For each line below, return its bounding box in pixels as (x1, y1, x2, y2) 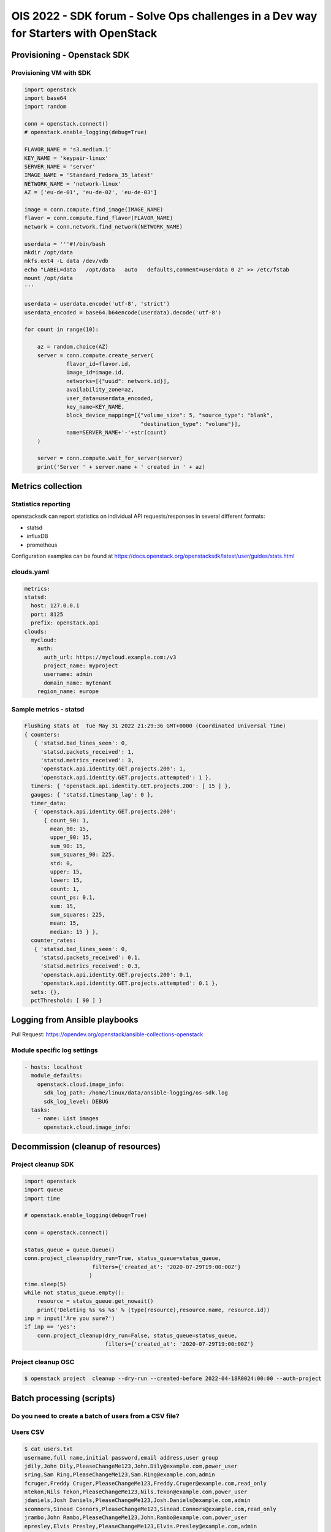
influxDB (26, 533, 48, 540)
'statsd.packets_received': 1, (40, 748, 135, 755)
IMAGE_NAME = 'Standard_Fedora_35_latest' (24, 172, 154, 179)
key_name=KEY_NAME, (66, 403, 125, 410)
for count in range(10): (24, 326, 99, 333)
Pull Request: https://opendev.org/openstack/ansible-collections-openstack (11, 1031, 204, 1038)
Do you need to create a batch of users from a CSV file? (11, 1411, 180, 1420)
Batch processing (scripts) (11, 1393, 116, 1403)
